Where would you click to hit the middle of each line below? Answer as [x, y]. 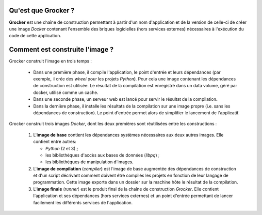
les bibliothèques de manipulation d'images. [89, 162]
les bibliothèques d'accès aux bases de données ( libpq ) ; [102, 155]
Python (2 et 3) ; [62, 148]
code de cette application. [35, 36]
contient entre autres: [55, 142]
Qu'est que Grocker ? [42, 10]
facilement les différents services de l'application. [83, 202]
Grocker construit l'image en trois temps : [50, 61]
